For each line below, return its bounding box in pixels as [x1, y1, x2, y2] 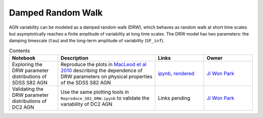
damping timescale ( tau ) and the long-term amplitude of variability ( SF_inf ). [9, 38, 165, 44]
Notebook [12, 55, 36, 62]
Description [60, 55, 89, 62]
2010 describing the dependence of [60, 67, 143, 74]
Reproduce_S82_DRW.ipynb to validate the [60, 95, 150, 101]
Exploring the [12, 61, 43, 68]
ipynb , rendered [158, 70, 195, 77]
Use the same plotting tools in [60, 89, 129, 96]
